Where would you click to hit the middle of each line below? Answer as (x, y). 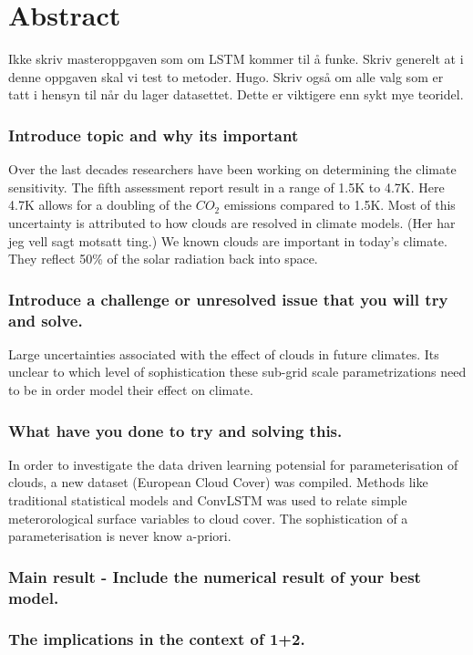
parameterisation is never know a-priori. (120, 536)
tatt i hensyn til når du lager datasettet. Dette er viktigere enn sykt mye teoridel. (236, 94)
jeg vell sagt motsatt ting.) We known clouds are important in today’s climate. (228, 240)
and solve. (46, 320)
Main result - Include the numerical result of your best (215, 576)
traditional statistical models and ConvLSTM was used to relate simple (208, 500)
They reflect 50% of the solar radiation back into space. (163, 259)
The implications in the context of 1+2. (157, 639)
